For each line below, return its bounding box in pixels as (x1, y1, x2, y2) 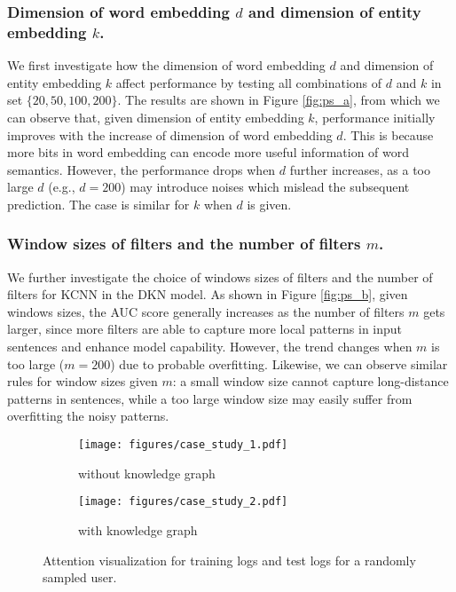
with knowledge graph (78, 520, 198, 539)
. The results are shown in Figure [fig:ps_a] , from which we (117, 91, 440, 109)
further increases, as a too (289, 160, 430, 178)
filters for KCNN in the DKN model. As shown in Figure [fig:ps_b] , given (7, 285, 408, 304)
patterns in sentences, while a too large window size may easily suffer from (7, 389, 413, 407)
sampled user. (43, 568, 117, 587)
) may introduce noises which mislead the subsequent (121, 178, 410, 196)
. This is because (342, 125, 434, 144)
